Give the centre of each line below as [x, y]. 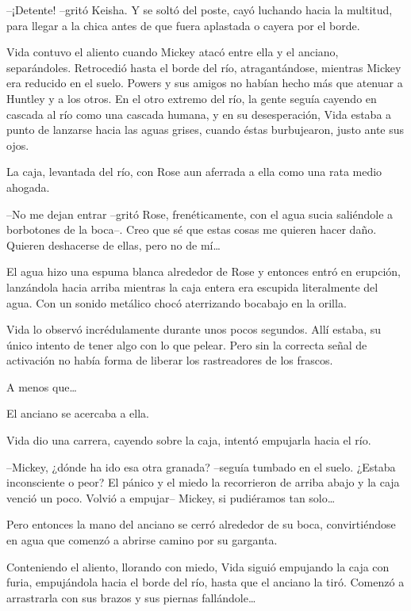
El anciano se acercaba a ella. [78, 413]
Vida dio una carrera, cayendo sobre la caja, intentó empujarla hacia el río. [189, 440]
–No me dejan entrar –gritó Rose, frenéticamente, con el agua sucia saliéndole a [200, 214]
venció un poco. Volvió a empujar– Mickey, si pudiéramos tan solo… [171, 497]
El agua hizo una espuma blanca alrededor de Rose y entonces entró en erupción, [204, 271]
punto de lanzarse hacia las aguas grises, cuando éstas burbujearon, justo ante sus [205, 130]
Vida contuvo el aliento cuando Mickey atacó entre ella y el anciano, [173, 52]
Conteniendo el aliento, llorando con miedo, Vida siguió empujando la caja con [198, 566]
